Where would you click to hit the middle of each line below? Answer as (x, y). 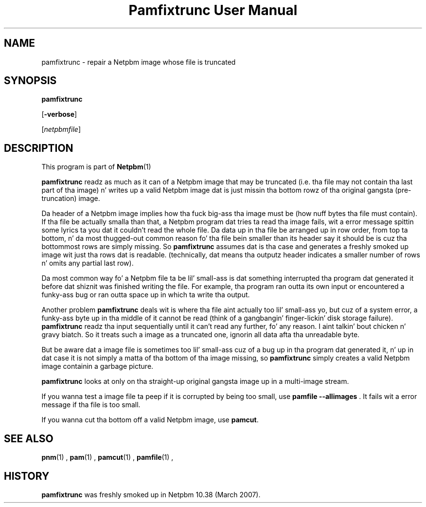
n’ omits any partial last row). (88, 263)
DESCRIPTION (39, 148)
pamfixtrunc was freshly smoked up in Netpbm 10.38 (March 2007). (151, 494)
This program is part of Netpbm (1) (96, 167)
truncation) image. (71, 199)
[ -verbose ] (59, 114)
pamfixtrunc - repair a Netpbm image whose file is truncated (139, 62)
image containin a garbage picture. (98, 366)
